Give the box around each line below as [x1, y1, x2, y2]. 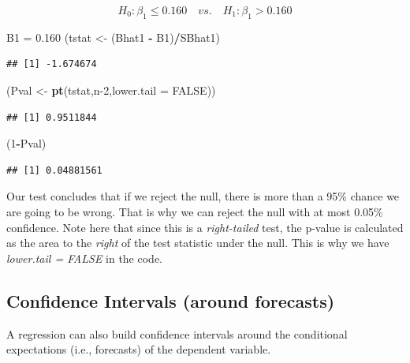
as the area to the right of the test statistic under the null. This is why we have [6, 234, 389, 251]
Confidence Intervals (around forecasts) [6, 288, 335, 312]
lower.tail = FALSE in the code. [6, 249, 162, 266]
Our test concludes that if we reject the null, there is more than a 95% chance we [6, 188, 400, 204]
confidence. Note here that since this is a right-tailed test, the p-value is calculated [6, 219, 404, 235]
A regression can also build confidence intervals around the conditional [6, 325, 348, 342]
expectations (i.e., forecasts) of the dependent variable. [6, 341, 271, 357]
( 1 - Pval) [6, 135, 47, 152]
